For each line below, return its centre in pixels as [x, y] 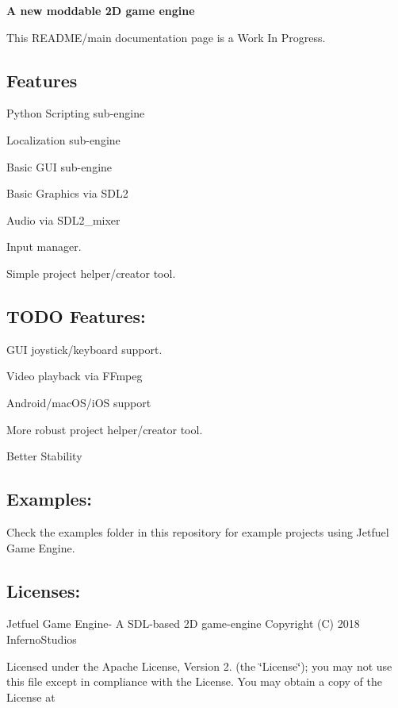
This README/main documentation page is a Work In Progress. [166, 37]
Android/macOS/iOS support [79, 402]
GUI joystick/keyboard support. [84, 349]
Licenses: [44, 590]
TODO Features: [76, 316]
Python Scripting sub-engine [76, 113]
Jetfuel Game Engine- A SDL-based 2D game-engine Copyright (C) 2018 [183, 623]
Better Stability [44, 456]
